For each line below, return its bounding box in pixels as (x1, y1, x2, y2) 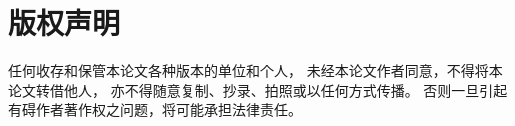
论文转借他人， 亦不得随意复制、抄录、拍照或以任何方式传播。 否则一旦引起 (8, 79, 508, 100)
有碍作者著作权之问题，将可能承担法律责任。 (8, 99, 302, 120)
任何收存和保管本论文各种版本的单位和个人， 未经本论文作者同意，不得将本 (8, 60, 503, 81)
